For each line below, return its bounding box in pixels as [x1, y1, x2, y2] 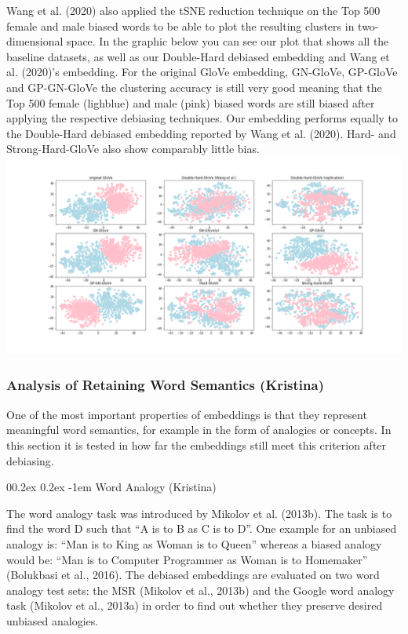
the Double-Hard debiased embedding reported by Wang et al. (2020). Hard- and [6, 125, 396, 141]
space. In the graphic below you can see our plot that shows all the [67, 33, 389, 49]
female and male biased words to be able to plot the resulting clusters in [6, 17, 355, 34]
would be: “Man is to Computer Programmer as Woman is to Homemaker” [6, 551, 368, 567]
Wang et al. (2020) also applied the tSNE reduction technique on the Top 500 [6, 2, 381, 18]
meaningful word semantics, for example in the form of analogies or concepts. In [6, 421, 392, 438]
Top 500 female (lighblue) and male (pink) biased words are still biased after [6, 94, 375, 111]
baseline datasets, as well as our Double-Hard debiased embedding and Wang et [6, 48, 390, 64]
